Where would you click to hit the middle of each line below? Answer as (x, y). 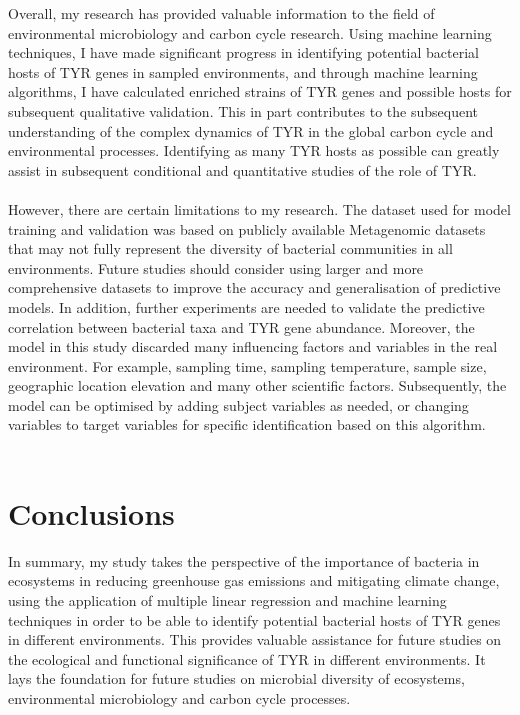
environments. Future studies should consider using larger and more (216, 267)
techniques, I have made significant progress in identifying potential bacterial (244, 52)
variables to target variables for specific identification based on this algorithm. (247, 424)
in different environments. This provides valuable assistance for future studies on (255, 639)
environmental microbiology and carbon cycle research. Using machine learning (250, 32)
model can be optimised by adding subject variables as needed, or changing (238, 404)
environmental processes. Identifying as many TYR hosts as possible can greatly (254, 150)
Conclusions (91, 512)
